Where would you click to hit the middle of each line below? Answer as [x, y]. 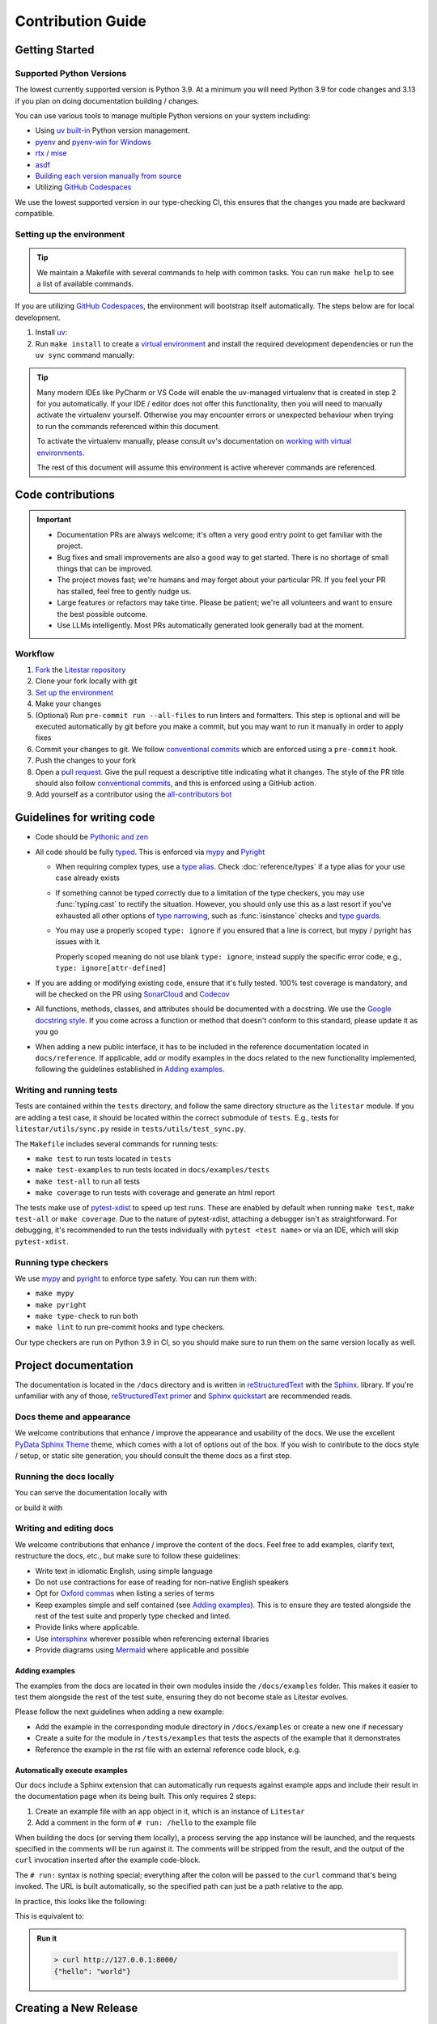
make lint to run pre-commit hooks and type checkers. [130, 1327]
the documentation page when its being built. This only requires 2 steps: [136, 1797]
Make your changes [68, 704]
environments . [61, 453]
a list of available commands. [85, 283]
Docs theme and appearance [73, 1417]
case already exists [88, 878]
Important [54, 520]
